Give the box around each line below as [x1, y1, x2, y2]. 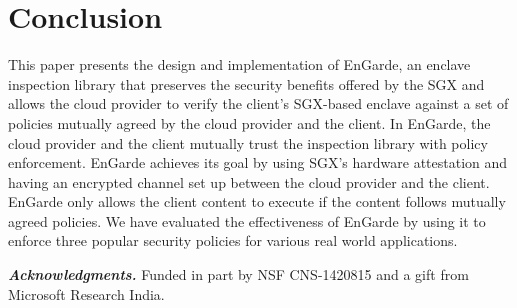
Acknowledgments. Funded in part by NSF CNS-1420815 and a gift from [8, 264, 469, 285]
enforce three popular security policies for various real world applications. [8, 230, 458, 251]
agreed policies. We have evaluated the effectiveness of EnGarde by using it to [8, 210, 486, 231]
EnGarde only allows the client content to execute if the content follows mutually [8, 191, 506, 212]
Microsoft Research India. [8, 283, 165, 304]
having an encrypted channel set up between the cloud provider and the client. [8, 171, 490, 192]
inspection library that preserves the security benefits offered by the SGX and [8, 73, 485, 94]
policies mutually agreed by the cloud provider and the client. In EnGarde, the [8, 112, 491, 133]
